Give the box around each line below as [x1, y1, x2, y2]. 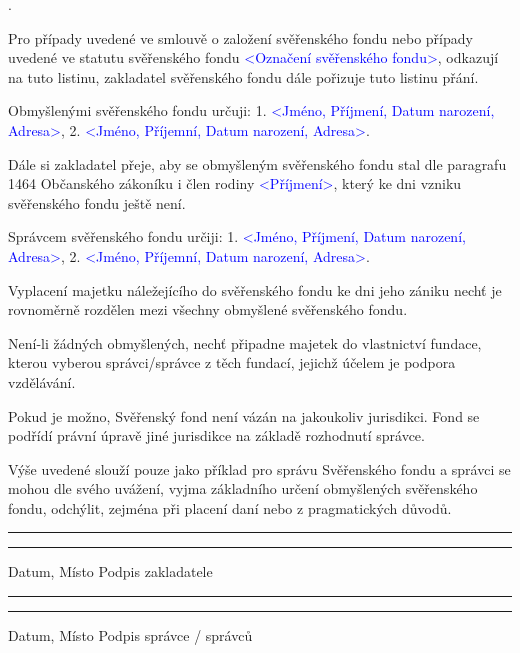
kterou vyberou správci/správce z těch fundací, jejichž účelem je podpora [8, 352, 456, 373]
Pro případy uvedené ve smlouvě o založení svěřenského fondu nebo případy [8, 27, 473, 48]
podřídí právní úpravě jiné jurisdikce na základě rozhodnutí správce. [8, 425, 425, 446]
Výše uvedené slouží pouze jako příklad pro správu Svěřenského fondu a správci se [8, 458, 511, 479]
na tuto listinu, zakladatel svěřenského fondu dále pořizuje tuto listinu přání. [8, 66, 479, 87]
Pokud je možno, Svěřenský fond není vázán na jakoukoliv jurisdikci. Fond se [8, 405, 480, 426]
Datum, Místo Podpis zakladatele [8, 561, 213, 582]
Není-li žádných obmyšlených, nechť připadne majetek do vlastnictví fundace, [8, 332, 482, 353]
